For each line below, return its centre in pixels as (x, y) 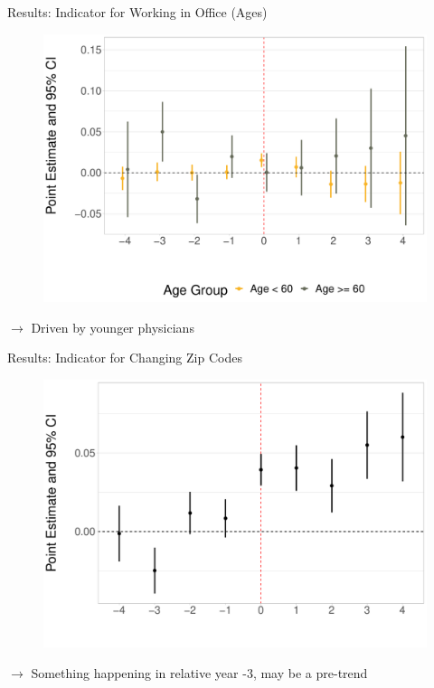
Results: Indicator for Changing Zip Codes (125, 358)
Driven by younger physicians (113, 327)
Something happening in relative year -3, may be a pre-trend (199, 672)
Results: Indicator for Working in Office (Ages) (137, 12)
